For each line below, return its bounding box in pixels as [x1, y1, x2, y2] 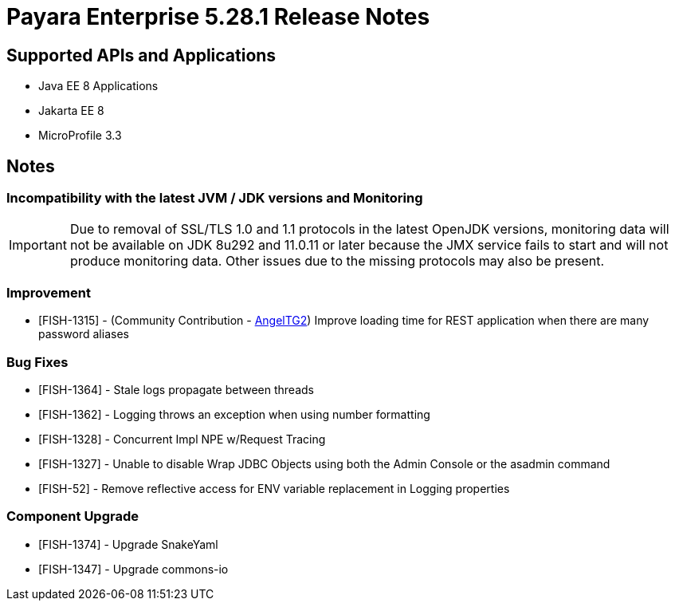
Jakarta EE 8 [38, 104, 104, 118]
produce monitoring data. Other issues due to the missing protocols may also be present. [69, 253, 605, 270]
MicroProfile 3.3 [38, 128, 122, 143]
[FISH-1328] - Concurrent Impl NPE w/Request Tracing [38, 432, 326, 446]
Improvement [6, 284, 91, 301]
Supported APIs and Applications [6, 45, 277, 65]
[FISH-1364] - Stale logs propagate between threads [38, 382, 314, 396]
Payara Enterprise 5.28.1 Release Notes [6, 3, 430, 30]
